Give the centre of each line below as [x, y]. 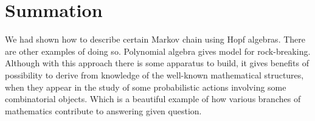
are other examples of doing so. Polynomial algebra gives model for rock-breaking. [158, 51]
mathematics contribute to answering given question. [103, 110]
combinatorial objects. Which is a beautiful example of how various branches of [153, 99]
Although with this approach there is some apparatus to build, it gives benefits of [157, 63]
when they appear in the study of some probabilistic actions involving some [146, 87]
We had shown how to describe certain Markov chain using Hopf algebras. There [155, 39]
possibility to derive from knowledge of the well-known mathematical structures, [154, 74]
